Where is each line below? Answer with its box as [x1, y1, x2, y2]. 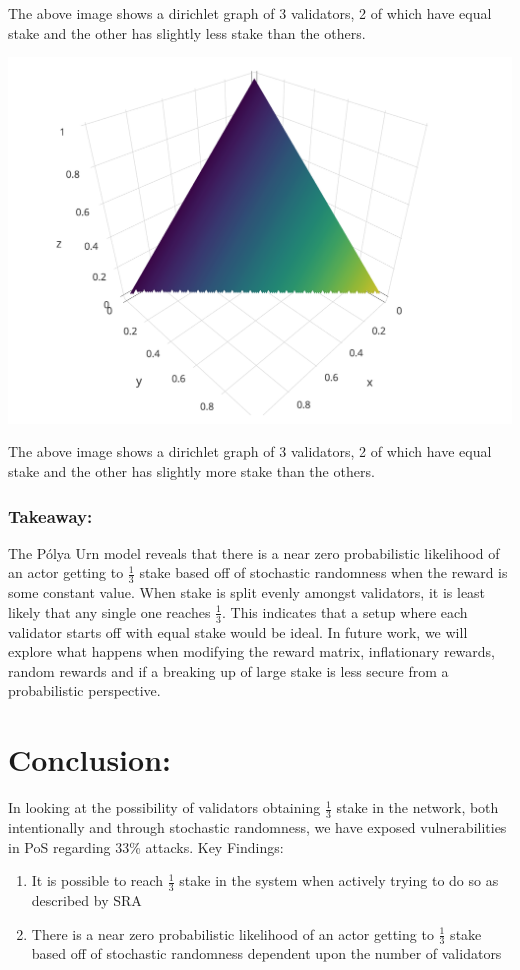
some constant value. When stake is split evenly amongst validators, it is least [8, 582, 486, 603]
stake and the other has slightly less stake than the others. [8, 22, 366, 43]
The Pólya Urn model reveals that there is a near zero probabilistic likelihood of [8, 542, 500, 563]
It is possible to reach [31, 870, 164, 891]
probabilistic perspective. [8, 680, 161, 701]
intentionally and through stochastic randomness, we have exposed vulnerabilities [8, 817, 507, 838]
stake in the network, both [336, 797, 499, 818]
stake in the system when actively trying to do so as [179, 870, 499, 891]
